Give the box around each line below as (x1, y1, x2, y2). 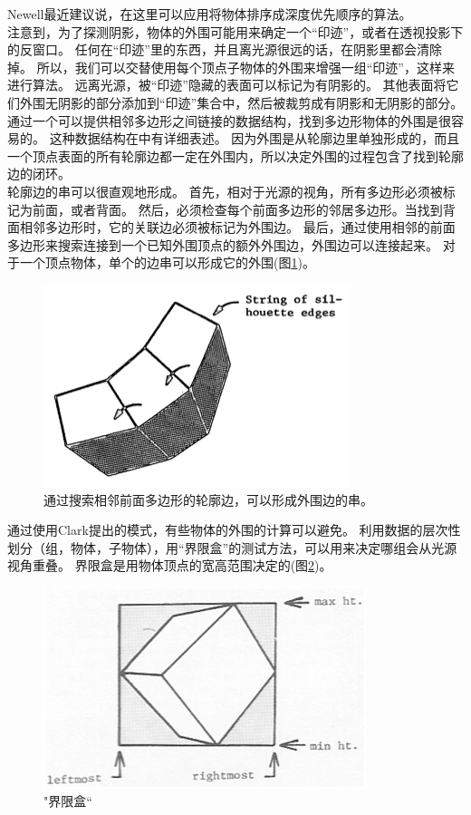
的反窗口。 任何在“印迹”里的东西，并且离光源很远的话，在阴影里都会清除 (7, 40, 442, 59)
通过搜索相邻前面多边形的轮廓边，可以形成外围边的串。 (43, 490, 373, 509)
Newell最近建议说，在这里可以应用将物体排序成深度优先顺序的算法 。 (7, 5, 412, 23)
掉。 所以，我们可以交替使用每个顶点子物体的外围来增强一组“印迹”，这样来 (7, 57, 455, 76)
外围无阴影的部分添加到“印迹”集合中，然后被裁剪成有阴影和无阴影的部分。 (19, 92, 464, 112)
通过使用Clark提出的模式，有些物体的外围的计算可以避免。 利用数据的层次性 (7, 520, 461, 539)
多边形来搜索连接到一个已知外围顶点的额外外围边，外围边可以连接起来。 (7, 235, 438, 254)
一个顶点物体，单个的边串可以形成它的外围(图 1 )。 (19, 253, 315, 272)
